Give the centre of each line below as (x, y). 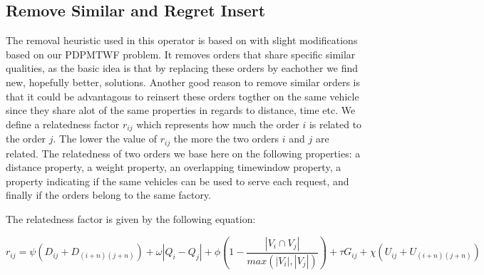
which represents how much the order (218, 124)
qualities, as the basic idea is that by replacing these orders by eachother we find (182, 68)
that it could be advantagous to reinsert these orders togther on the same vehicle (182, 96)
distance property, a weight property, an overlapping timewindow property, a (174, 167)
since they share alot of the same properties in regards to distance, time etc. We (181, 110)
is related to (335, 124)
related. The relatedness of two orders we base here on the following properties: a (183, 153)
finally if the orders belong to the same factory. (109, 195)
